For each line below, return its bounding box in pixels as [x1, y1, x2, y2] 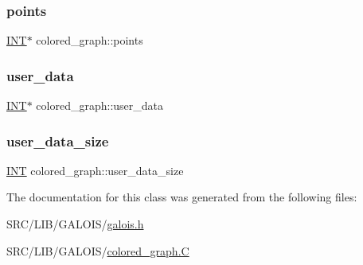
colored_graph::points [36, 32, 143, 49]
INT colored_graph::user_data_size [6, 162, 184, 178]
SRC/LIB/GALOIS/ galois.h [6, 216, 144, 232]
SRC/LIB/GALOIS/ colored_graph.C [6, 242, 189, 259]
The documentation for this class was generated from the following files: [6, 189, 357, 205]
